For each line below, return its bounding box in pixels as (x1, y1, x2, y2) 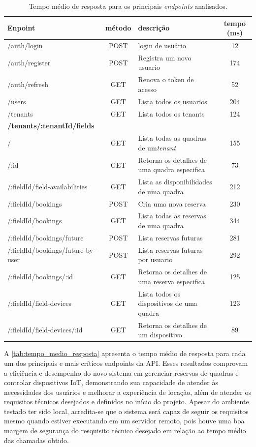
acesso (138, 84, 157, 94)
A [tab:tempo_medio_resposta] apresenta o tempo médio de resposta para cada (4, 348, 246, 358)
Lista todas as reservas (138, 210, 206, 221)
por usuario (138, 254, 173, 265)
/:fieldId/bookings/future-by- (7, 244, 96, 255)
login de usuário (138, 40, 186, 51)
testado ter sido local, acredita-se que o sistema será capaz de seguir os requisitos (4, 406, 249, 416)
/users (7, 96, 26, 106)
